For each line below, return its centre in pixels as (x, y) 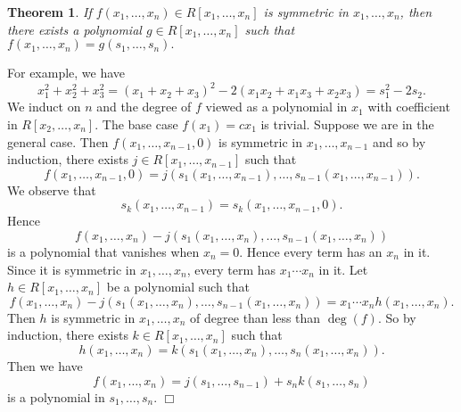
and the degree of (144, 107)
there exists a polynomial (74, 29)
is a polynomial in (56, 396)
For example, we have (66, 73)
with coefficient (409, 107)
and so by (399, 141)
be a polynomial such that (178, 287)
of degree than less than (255, 317)
